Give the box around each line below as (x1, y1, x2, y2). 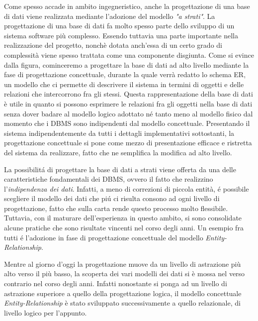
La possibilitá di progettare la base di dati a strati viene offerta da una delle (4, 164, 236, 174)
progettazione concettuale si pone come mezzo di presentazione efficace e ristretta (4, 137, 252, 148)
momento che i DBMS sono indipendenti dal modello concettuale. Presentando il (4, 118, 250, 128)
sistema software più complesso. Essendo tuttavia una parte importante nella (4, 30, 239, 40)
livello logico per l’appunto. (4, 307, 87, 318)
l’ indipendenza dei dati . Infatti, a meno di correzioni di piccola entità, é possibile (4, 183, 249, 194)
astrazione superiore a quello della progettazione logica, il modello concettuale (4, 288, 242, 298)
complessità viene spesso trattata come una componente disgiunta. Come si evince (4, 49, 254, 60)
